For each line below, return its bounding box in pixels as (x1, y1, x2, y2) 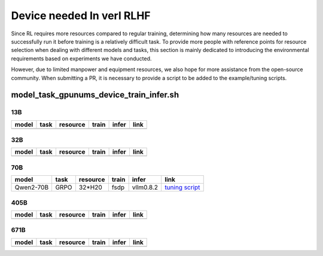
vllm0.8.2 (132, 183, 159, 191)
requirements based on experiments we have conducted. (11, 54, 152, 62)
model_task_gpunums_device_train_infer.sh (11, 90, 179, 100)
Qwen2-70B (14, 183, 49, 191)
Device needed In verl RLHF (11, 9, 151, 22)
